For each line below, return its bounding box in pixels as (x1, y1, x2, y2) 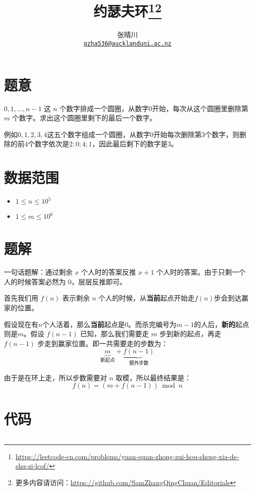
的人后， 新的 (194, 319, 235, 329)
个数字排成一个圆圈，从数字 (59, 103, 149, 113)
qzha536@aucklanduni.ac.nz (83, 40, 172, 47)
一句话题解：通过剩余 (4, 267, 73, 277)
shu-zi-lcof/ (15, 461, 50, 471)
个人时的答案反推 (81, 267, 136, 277)
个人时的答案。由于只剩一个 (156, 267, 246, 277)
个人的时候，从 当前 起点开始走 (98, 293, 195, 303)
